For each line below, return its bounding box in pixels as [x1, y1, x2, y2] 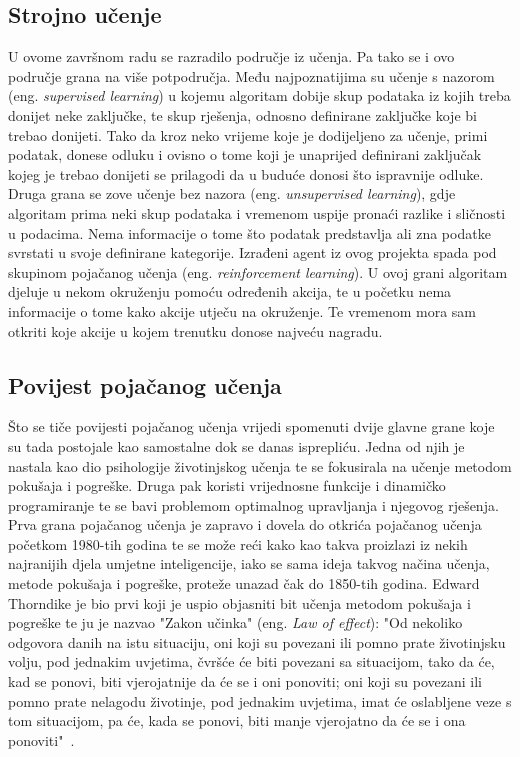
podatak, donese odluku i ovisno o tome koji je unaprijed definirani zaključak [8, 144, 482, 165]
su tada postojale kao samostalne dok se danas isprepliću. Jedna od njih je [8, 435, 465, 456]
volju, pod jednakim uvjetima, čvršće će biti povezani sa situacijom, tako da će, [8, 651, 495, 672]
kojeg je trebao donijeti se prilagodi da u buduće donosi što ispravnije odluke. [8, 163, 484, 184]
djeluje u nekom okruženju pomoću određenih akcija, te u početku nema [8, 281, 452, 302]
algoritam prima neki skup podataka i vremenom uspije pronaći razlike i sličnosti [8, 202, 506, 223]
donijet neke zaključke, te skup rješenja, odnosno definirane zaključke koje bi [8, 104, 477, 125]
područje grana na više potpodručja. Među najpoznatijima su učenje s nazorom [8, 65, 495, 86]
